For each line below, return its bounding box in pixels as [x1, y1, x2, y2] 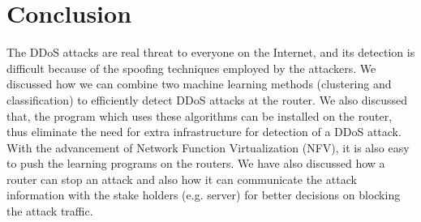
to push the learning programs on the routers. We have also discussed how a [6, 155, 385, 172]
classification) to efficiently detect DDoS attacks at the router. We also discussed [6, 91, 408, 108]
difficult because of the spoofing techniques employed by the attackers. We [6, 59, 376, 76]
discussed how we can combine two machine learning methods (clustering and [6, 75, 392, 92]
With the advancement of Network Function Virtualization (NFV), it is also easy [6, 139, 410, 156]
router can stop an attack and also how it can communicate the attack [6, 170, 357, 187]
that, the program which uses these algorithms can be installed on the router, [6, 107, 393, 124]
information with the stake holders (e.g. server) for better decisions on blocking [6, 186, 401, 203]
